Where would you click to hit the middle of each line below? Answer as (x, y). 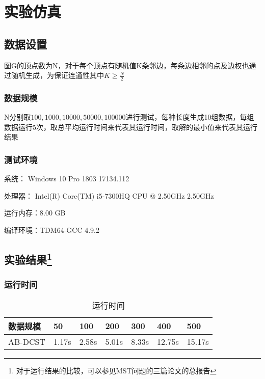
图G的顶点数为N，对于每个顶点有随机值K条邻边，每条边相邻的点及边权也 (127, 65)
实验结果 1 (28, 258)
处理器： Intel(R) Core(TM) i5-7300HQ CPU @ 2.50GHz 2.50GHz (109, 195)
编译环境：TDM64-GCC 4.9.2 (52, 230)
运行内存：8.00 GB (35, 213)
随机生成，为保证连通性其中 (57, 75)
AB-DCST (27, 341)
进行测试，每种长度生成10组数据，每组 (190, 117)
